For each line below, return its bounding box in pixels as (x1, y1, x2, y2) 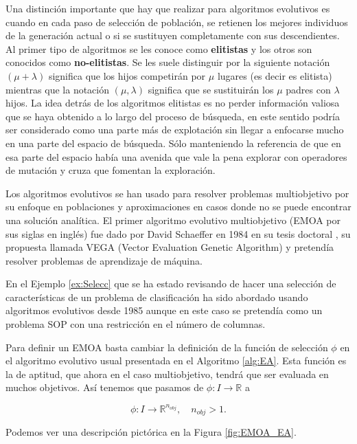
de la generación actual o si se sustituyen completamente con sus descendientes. (5, 28, 340, 43)
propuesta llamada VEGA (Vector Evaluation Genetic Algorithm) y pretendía (5, 240, 334, 254)
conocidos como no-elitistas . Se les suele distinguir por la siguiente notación (5, 55, 330, 69)
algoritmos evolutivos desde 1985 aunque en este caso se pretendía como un (5, 303, 323, 318)
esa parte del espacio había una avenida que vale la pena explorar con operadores (5, 149, 347, 164)
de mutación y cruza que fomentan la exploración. (5, 163, 216, 177)
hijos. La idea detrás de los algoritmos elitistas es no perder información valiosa (5, 96, 340, 110)
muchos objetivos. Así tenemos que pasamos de (5, 380, 204, 395)
